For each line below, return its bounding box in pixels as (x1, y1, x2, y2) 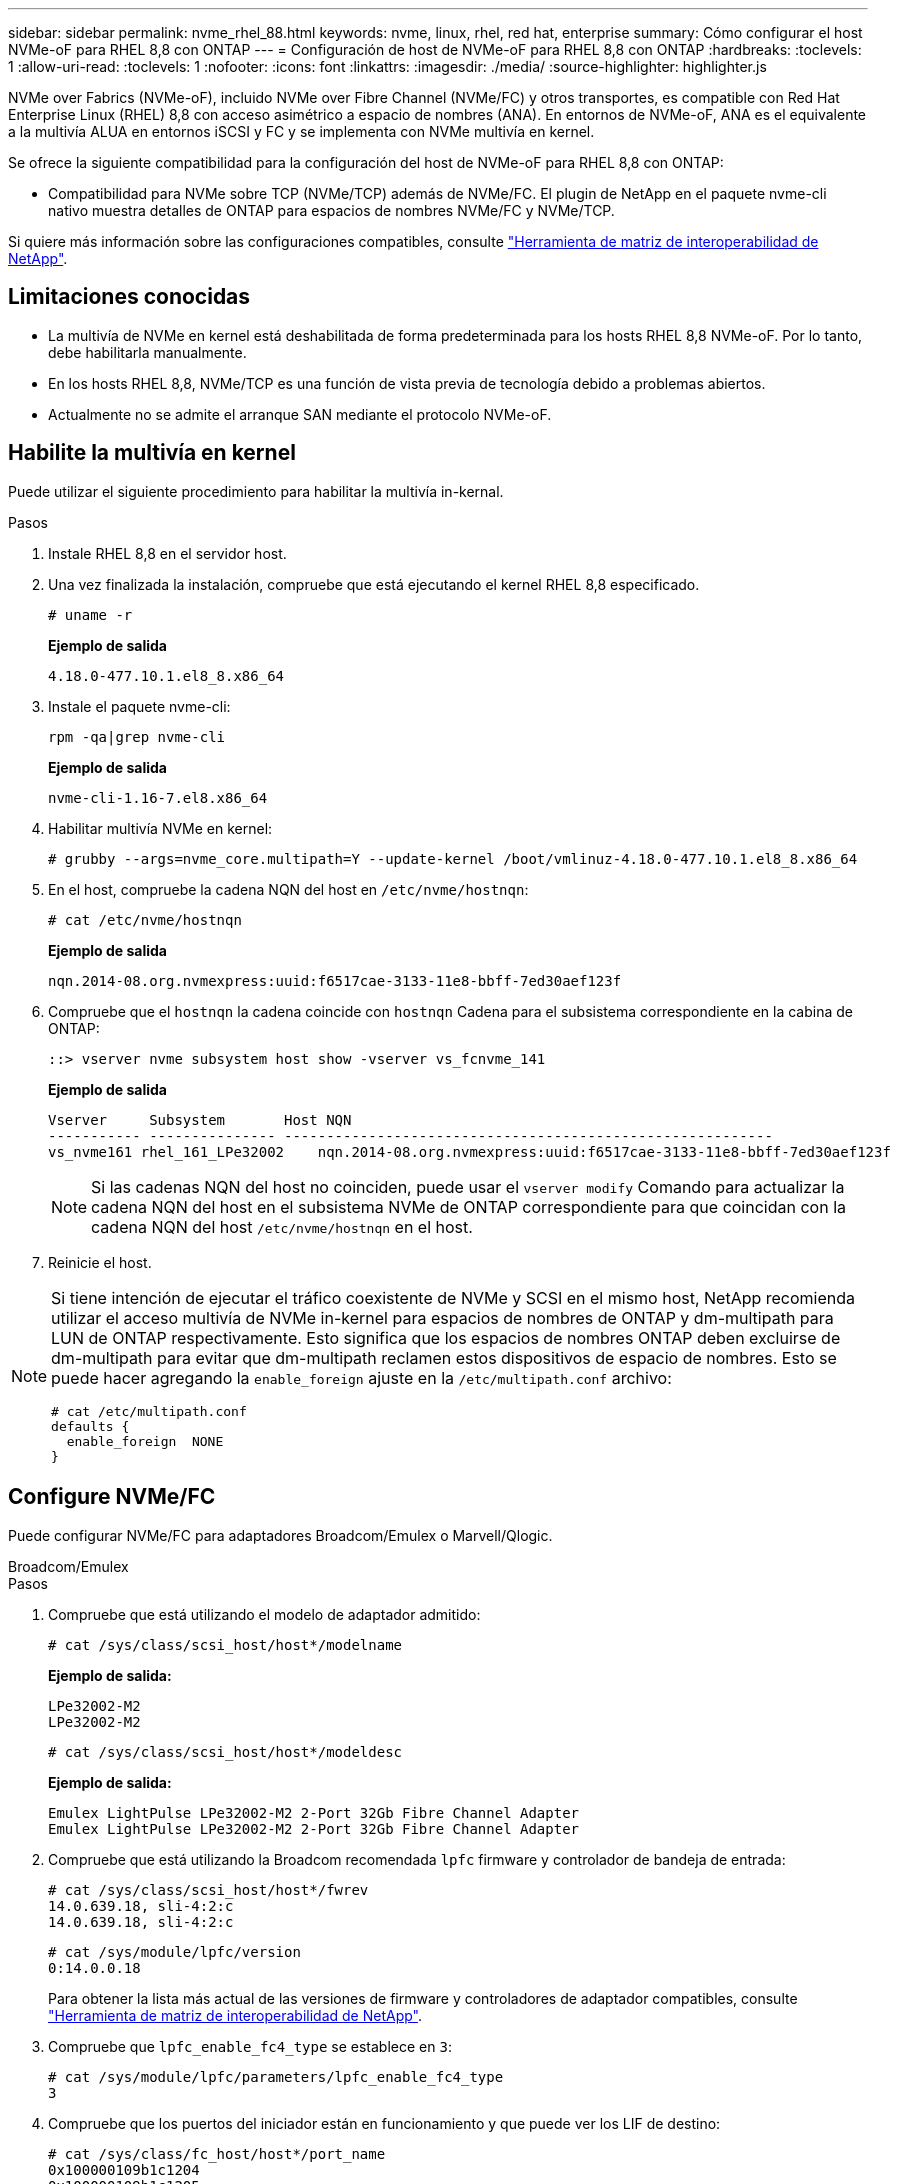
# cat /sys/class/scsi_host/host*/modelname (48, 1636, 403, 1653)
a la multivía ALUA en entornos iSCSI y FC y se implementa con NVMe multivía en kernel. (8, 123, 595, 140)
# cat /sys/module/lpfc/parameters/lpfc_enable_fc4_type (48, 2068, 504, 2085)
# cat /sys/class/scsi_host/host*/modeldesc (48, 1743, 403, 1760)
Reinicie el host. (48, 1253, 152, 1271)
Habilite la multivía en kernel (8, 440, 296, 466)
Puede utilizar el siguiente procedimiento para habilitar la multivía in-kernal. (8, 482, 504, 500)
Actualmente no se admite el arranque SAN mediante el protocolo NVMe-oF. (48, 405, 552, 423)
